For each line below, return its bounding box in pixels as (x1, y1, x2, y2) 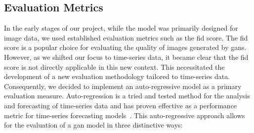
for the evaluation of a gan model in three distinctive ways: (4, 120, 183, 130)
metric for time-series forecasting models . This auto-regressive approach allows (4, 110, 245, 120)
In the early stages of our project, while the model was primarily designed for (4, 23, 238, 33)
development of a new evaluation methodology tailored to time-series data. (4, 71, 230, 82)
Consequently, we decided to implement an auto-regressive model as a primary (4, 81, 242, 91)
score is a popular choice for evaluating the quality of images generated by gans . (4, 42, 247, 52)
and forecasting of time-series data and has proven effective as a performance (4, 100, 237, 110)
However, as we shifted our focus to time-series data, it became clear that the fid (4, 51, 249, 62)
